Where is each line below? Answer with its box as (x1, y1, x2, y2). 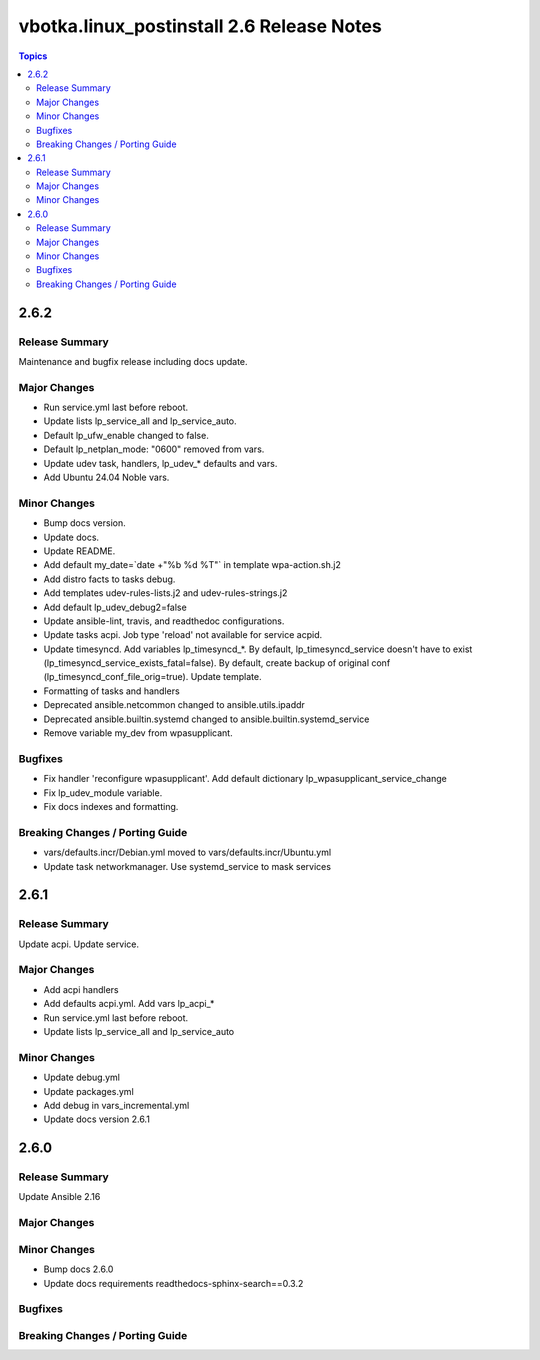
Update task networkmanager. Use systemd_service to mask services (43, 860, 332, 872)
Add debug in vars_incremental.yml (43, 1099, 190, 1111)
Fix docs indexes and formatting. (43, 800, 179, 812)
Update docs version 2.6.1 (43, 1113, 150, 1125)
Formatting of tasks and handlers (43, 685, 180, 697)
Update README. (43, 545, 116, 557)
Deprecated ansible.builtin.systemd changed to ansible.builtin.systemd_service (43, 713, 370, 725)
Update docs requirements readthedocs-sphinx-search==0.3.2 (43, 1277, 304, 1289)
